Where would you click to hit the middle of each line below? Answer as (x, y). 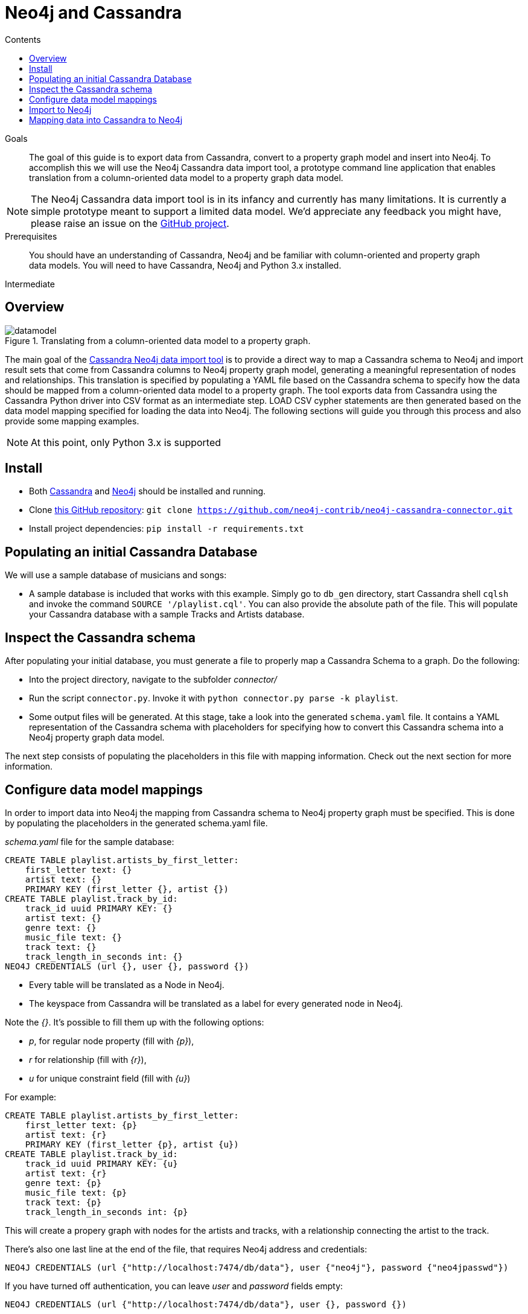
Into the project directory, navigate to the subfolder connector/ (153, 680)
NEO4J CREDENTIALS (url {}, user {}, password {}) (127, 966)
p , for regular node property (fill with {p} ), (112, 1041)
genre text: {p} (63, 1183)
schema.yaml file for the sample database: (90, 841)
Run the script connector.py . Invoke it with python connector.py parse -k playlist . (214, 698)
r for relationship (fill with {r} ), (88, 1059)
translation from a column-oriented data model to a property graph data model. (186, 177)
